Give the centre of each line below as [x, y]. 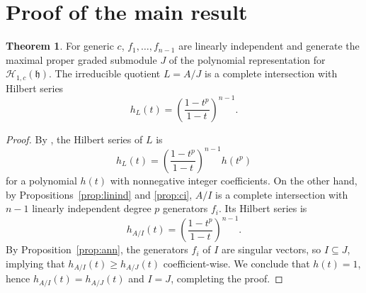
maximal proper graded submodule [81, 59]
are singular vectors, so [271, 249]
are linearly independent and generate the [269, 46]
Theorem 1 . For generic [60, 46]
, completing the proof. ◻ [227, 278]
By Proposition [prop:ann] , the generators [97, 249]
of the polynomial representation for [247, 59]
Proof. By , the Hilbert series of [74, 139]
